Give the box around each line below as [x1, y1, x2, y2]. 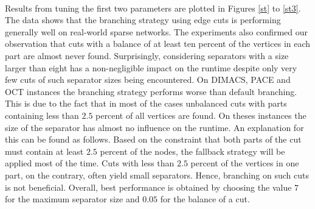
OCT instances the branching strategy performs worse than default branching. [5, 85, 297, 97]
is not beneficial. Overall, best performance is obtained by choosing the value [5, 180, 292, 193]
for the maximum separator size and [5, 193, 140, 205]
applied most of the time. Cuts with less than [5, 157, 175, 169]
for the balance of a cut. [160, 193, 250, 205]
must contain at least [5, 144, 84, 157]
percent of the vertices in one [190, 157, 299, 169]
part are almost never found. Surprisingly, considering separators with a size [5, 49, 289, 62]
